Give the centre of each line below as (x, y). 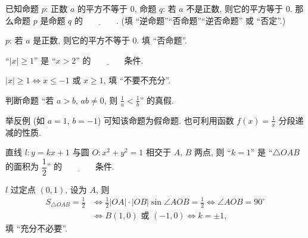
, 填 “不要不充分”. (137, 80)
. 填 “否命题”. (162, 40)
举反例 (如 (25, 120)
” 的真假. (157, 100)
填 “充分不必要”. (36, 228)
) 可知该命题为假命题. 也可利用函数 (166, 120)
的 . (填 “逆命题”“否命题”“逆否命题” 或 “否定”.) (180, 20)
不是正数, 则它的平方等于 (234, 8)
